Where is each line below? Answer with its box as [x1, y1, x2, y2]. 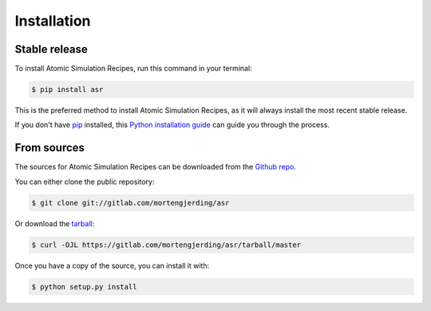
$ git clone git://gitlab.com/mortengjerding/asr [31, 198, 230, 207]
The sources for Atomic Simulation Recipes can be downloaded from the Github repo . [14, 162, 297, 172]
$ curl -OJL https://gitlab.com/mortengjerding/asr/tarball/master [31, 240, 302, 249]
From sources [14, 141, 85, 155]
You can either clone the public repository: [14, 177, 155, 186]
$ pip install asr [31, 85, 104, 94]
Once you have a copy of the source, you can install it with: [14, 261, 210, 270]
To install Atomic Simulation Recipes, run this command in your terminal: [14, 64, 252, 74]
